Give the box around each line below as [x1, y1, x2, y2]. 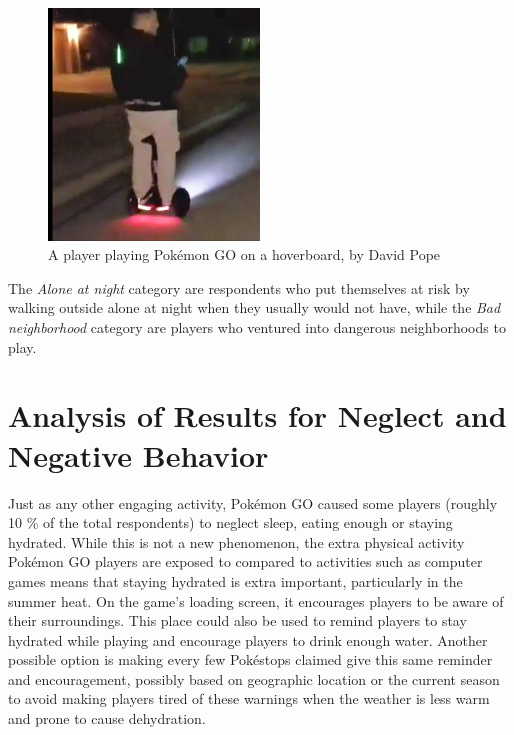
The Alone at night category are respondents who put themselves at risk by [8, 277, 470, 298]
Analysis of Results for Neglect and [8, 395, 507, 436]
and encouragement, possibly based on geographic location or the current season [8, 668, 500, 689]
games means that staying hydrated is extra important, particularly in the [8, 570, 463, 591]
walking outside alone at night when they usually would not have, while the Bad [8, 297, 501, 318]
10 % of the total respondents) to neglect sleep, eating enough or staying [8, 512, 453, 533]
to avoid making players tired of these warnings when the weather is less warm [8, 688, 490, 709]
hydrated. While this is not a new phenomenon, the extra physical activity [8, 531, 465, 552]
